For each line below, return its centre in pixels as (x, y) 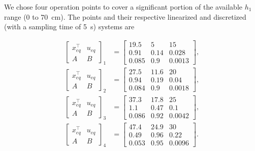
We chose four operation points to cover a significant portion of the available (123, 7)
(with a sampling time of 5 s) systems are (69, 27)
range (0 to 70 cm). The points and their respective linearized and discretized (125, 16)
